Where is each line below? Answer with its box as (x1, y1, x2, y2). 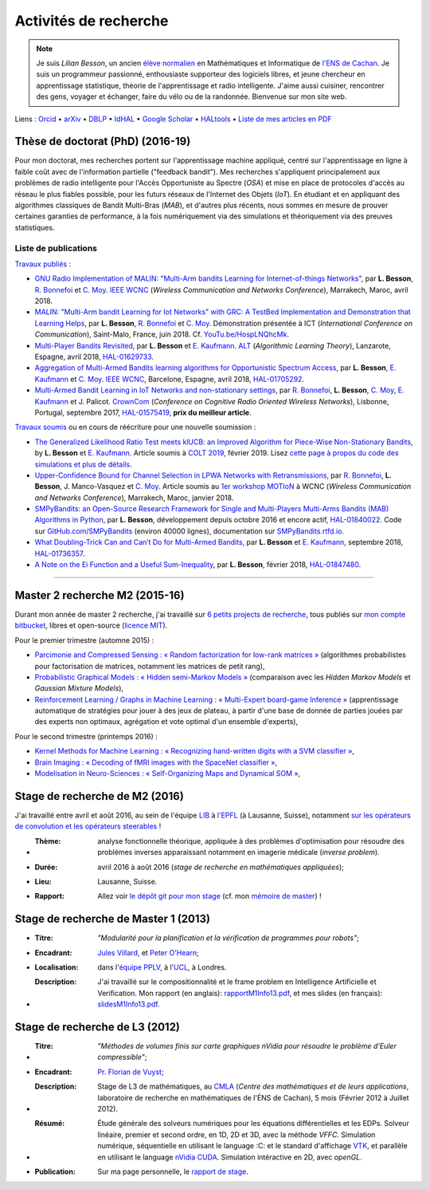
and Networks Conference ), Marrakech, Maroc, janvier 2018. (34, 493, 234, 502)
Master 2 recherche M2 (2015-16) (14, 589, 185, 602)
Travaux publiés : (14, 259, 72, 269)
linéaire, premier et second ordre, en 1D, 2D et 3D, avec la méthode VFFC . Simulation (97, 1129, 376, 1140)
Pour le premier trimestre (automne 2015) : (14, 635, 154, 645)
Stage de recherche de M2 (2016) (14, 789, 185, 803)
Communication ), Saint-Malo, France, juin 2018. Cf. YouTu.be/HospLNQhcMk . (34, 329, 290, 339)
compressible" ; (97, 1053, 147, 1062)
